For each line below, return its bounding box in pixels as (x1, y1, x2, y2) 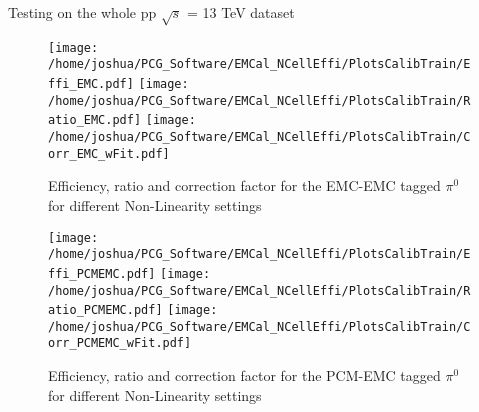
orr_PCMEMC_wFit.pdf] (48, 336, 192, 351)
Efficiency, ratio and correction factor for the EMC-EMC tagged (48, 175, 441, 196)
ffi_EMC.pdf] (48, 77, 134, 92)
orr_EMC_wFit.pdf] (48, 146, 170, 161)
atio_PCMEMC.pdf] (48, 303, 163, 318)
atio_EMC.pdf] (48, 113, 142, 128)
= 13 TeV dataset (186, 2, 295, 22)
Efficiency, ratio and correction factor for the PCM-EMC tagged (48, 365, 441, 386)
